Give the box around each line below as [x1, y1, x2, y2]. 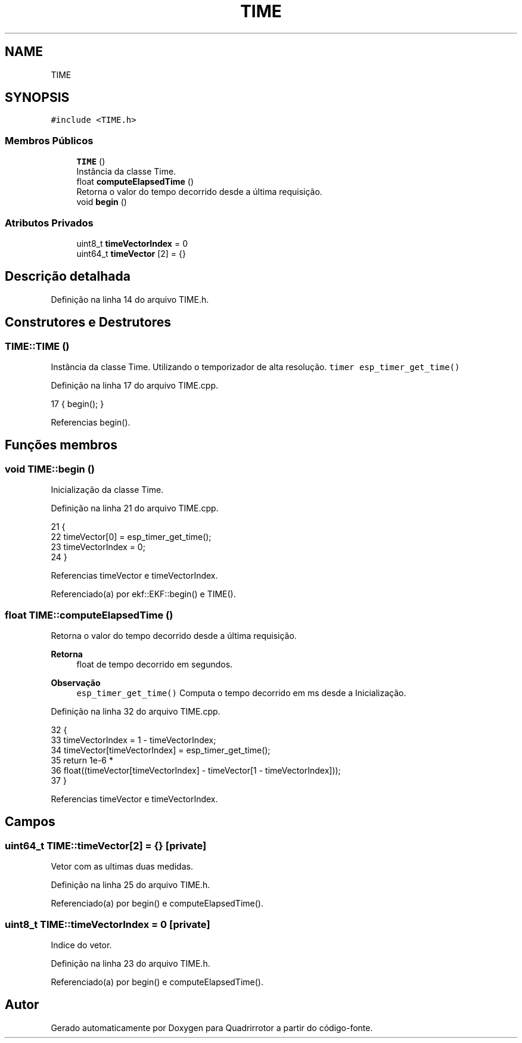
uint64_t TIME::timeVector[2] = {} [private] [5, 839, 207, 852]
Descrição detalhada [5, 269, 130, 284]
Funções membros [5, 437, 117, 453]
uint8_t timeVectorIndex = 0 [76, 238, 188, 249]
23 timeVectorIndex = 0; [51, 542, 145, 552]
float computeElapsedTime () [76, 176, 194, 187]
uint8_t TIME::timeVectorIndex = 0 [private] [5, 918, 210, 930]
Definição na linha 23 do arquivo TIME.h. [51, 958, 210, 968]
